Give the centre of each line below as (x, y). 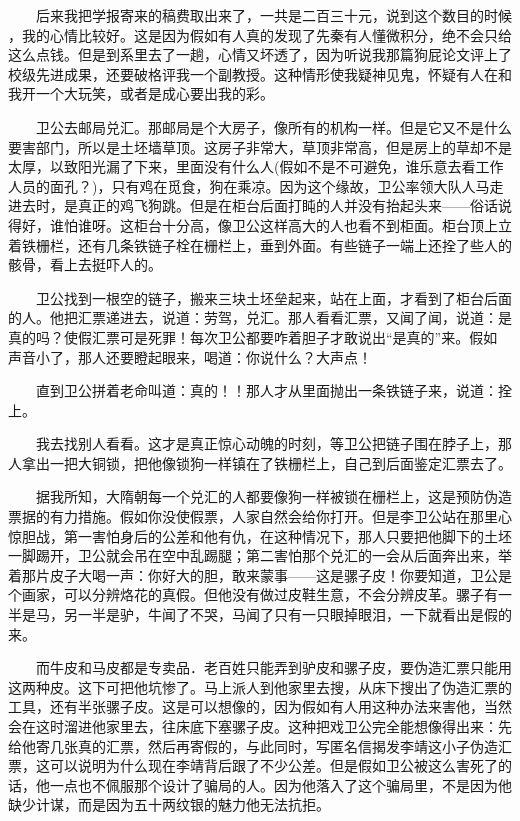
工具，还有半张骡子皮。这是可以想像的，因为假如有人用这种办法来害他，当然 (260, 706)
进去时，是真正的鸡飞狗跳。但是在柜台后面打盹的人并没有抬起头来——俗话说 (260, 205)
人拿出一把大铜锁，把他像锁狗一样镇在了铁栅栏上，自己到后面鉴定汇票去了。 (260, 462)
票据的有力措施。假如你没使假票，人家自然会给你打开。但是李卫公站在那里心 (260, 516)
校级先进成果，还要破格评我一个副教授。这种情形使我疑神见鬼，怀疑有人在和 (260, 73)
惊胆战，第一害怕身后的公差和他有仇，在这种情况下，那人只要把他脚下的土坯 (260, 535)
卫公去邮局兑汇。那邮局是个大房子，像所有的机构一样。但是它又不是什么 (273, 126)
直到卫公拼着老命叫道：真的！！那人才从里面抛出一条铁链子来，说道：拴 (273, 390)
